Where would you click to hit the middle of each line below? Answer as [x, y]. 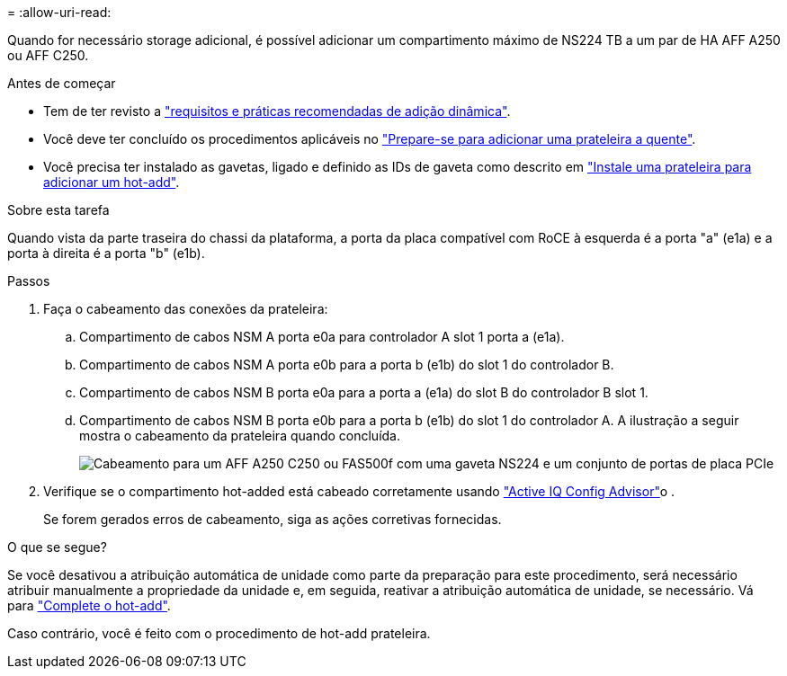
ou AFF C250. [48, 55]
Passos [29, 281]
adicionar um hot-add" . [112, 182]
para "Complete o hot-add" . [89, 605]
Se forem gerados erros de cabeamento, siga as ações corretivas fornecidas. [273, 519]
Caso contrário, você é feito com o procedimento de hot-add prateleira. [219, 633]
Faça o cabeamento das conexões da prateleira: [186, 309]
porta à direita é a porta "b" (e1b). [106, 253]
